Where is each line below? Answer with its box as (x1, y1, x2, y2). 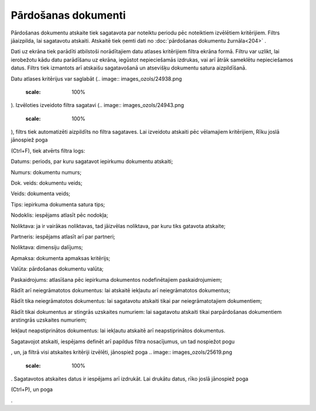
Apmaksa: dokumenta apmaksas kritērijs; (11, 254, 111, 261)
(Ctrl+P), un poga (11, 386, 53, 393)
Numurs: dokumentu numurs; (11, 168, 82, 175)
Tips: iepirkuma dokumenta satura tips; (11, 201, 105, 208)
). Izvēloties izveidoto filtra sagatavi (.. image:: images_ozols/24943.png (11, 102, 184, 109)
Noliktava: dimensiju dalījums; (11, 244, 83, 251)
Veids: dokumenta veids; (11, 190, 70, 197)
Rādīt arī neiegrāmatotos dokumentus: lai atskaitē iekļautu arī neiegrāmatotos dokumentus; (11, 286, 231, 293)
